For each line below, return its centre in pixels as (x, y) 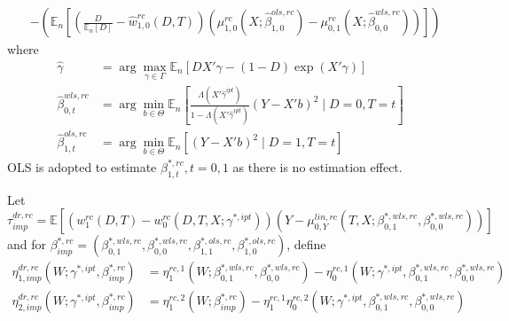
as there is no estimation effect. (317, 166)
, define (306, 244)
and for (27, 244)
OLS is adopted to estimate (82, 166)
